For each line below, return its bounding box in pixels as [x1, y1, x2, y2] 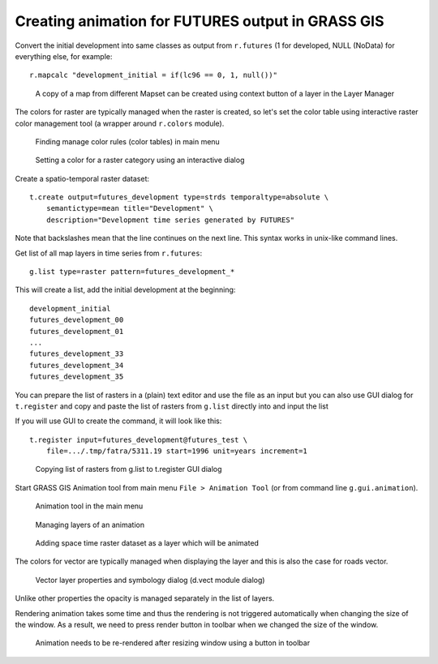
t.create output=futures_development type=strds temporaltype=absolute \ [29, 193, 329, 202]
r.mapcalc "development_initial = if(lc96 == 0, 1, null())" [29, 71, 277, 80]
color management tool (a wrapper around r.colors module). [15, 118, 225, 128]
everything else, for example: [15, 51, 113, 61]
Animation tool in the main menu [35, 501, 144, 511]
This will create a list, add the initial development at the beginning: [15, 285, 236, 295]
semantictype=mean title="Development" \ [45, 203, 214, 213]
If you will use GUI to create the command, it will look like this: [15, 416, 222, 426]
